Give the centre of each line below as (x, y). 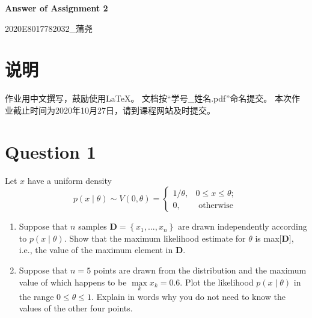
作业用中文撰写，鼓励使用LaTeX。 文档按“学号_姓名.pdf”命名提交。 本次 (148, 98)
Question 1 (50, 151)
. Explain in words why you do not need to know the (188, 296)
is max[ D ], (274, 238)
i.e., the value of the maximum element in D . (102, 250)
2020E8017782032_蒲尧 (49, 28)
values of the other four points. (76, 308)
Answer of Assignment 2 (57, 8)
